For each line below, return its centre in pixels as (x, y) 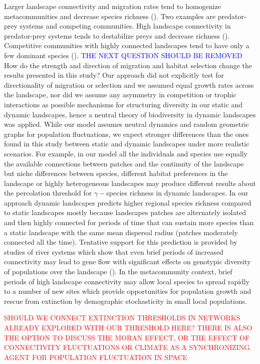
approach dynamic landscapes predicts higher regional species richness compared (128, 202)
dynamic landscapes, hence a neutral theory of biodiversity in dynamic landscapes (130, 114)
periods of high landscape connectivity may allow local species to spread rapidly (127, 281)
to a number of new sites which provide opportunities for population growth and (128, 291)
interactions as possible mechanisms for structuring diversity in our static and (123, 104)
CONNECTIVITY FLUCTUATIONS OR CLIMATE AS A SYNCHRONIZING (127, 347)
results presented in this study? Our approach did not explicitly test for (114, 75)
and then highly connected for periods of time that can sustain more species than (129, 222)
